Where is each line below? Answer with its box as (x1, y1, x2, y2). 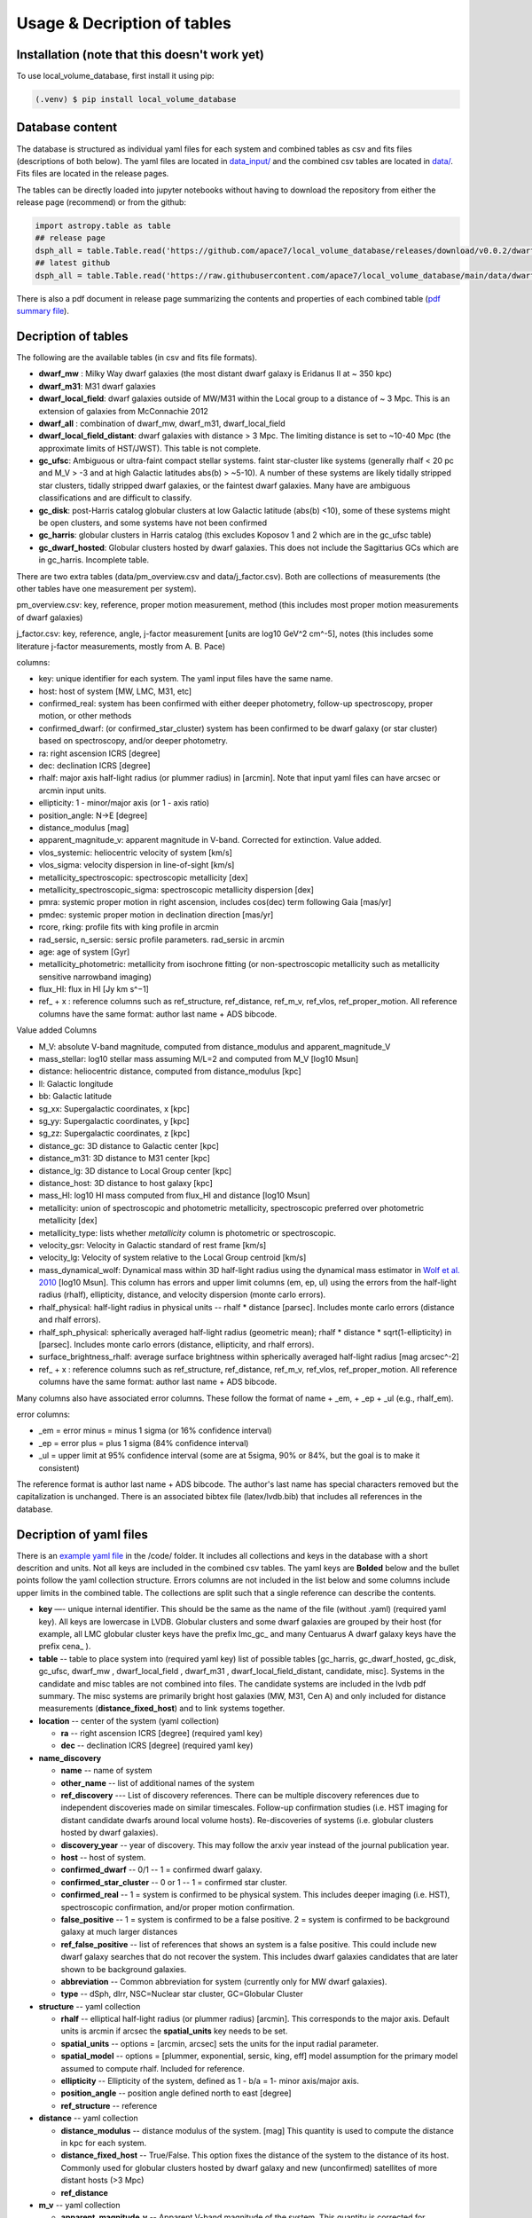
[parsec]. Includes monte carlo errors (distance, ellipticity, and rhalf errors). (38, 1340, 315, 1350)
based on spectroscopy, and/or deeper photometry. (38, 735, 228, 746)
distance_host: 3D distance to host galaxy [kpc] (38, 1177, 213, 1188)
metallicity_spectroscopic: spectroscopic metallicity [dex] (38, 872, 248, 883)
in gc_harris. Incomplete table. (38, 554, 150, 565)
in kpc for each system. (60, 2137, 147, 2148)
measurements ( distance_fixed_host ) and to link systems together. (38, 1703, 286, 1714)
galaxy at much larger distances (60, 1926, 178, 1938)
